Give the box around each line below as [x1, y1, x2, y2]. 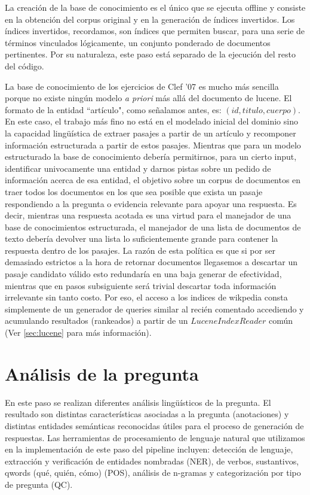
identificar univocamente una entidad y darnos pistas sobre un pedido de [5, 162, 271, 174]
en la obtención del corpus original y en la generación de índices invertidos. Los [5, 13, 295, 25]
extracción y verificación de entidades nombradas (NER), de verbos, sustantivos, [5, 454, 299, 467]
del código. [5, 59, 44, 72]
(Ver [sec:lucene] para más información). [5, 326, 152, 339]
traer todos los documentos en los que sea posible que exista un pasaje [5, 185, 263, 198]
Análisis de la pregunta [5, 361, 199, 385]
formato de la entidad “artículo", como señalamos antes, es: [5, 103, 222, 116]
